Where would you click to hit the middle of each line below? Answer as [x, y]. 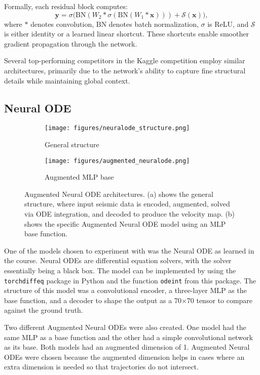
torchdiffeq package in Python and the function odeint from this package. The [130, 280]
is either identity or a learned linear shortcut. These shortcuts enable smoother [126, 34]
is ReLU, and [228, 24]
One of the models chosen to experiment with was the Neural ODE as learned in [129, 250]
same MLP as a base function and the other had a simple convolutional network [128, 337]
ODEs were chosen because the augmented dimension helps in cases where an [124, 357]
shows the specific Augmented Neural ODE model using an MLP [125, 223]
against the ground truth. [44, 310]
